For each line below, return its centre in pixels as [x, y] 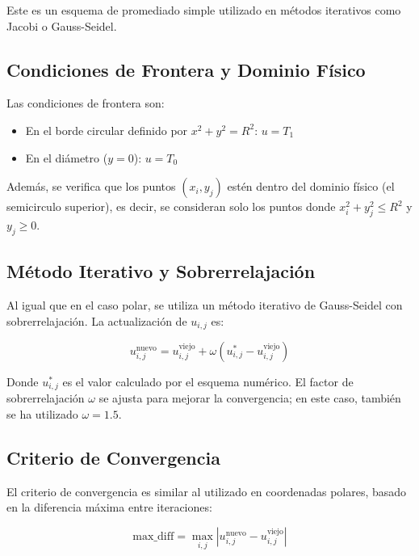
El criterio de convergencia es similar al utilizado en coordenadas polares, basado [207, 491]
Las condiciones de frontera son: [86, 103]
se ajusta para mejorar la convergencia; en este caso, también [250, 398]
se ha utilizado [42, 414]
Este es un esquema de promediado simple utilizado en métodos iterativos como [204, 10]
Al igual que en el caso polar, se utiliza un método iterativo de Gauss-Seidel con [205, 304]
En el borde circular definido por [107, 130]
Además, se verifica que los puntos [91, 186]
